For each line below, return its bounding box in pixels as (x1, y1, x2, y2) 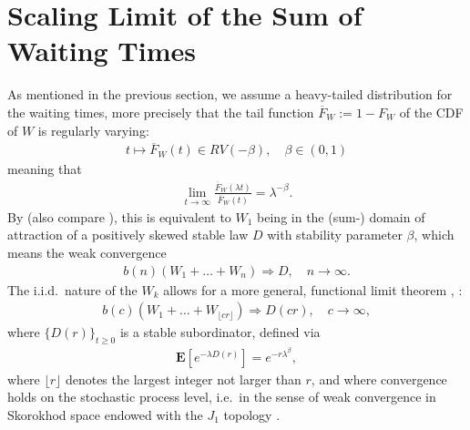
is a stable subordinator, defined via (119, 322, 321, 342)
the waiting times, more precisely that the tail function (7, 102, 314, 121)
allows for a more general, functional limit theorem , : (163, 280, 463, 299)
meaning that (7, 159, 82, 179)
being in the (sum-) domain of (257, 207, 425, 226)
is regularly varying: (37, 120, 149, 139)
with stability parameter (267, 225, 403, 244)
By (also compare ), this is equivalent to (7, 207, 231, 226)
